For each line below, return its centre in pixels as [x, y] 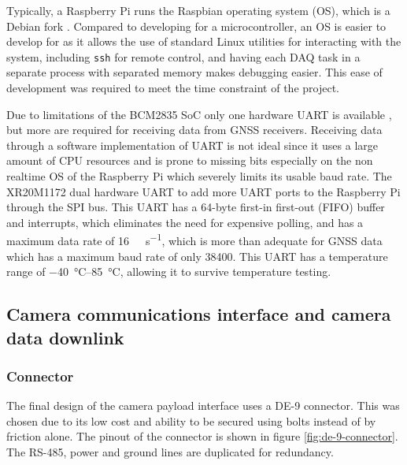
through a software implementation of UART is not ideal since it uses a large [192, 145]
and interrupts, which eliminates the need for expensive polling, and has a [185, 222]
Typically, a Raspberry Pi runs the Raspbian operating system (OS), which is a [198, 10]
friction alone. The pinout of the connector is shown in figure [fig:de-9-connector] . [202, 436]
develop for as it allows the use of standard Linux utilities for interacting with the [204, 41]
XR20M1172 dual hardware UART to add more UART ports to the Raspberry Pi [203, 191]
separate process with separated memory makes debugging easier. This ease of [194, 72]
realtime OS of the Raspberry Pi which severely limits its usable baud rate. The [199, 176]
